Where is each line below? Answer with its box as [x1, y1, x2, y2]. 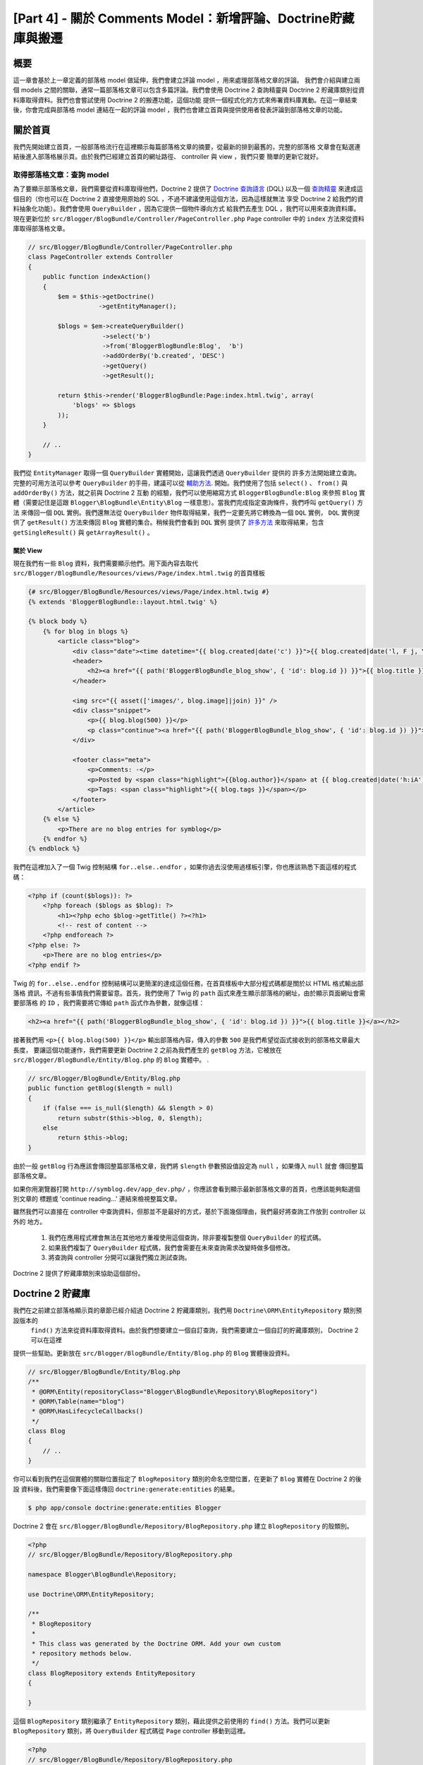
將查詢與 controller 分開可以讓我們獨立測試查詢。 [48, 1253, 191, 1262]
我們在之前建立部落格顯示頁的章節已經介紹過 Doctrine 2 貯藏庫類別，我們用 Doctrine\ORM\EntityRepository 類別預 [13, 1306, 362, 1315]
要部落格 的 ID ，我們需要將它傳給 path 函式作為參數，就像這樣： [13, 999, 205, 1007]
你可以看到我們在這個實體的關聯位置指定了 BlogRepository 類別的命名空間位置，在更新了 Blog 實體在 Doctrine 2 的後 [13, 1475, 362, 1483]
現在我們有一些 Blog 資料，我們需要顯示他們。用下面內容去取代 [13, 558, 199, 568]
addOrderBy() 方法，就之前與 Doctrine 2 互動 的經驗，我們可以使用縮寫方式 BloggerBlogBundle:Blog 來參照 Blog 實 [13, 488, 366, 497]
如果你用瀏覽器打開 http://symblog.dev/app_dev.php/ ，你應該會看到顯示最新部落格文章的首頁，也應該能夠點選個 [13, 1185, 361, 1193]
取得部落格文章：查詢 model [13, 170, 109, 180]
